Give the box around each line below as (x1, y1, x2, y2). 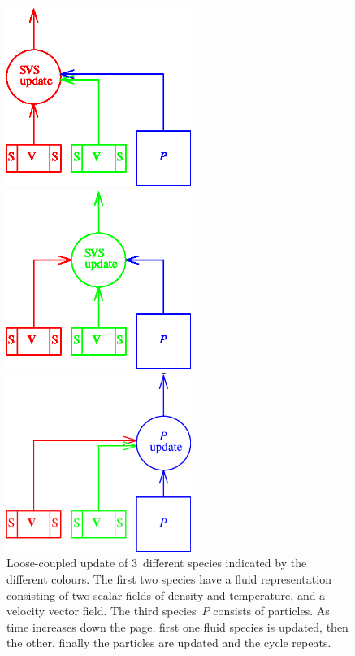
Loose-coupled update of (6, 554, 128, 571)
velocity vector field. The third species (6, 602, 197, 619)
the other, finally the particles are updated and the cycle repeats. (6, 634, 331, 651)
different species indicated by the (142, 554, 307, 571)
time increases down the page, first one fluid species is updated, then (6, 618, 349, 635)
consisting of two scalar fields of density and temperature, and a (6, 586, 326, 603)
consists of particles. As (213, 602, 330, 619)
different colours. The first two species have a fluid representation (6, 570, 331, 587)
